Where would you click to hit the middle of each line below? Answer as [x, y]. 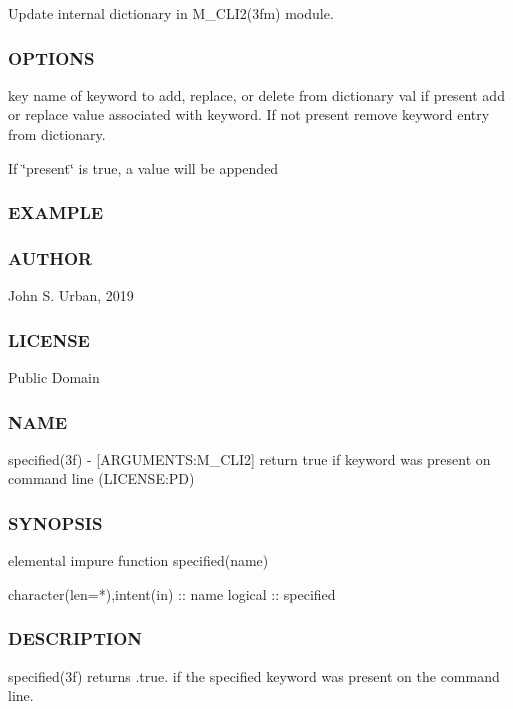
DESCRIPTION [75, 638]
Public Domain [54, 377]
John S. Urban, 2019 [71, 295]
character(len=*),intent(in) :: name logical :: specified [172, 593]
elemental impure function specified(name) [138, 560]
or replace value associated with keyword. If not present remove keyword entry [249, 114]
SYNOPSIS [55, 522]
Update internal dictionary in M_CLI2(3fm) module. [171, 13]
